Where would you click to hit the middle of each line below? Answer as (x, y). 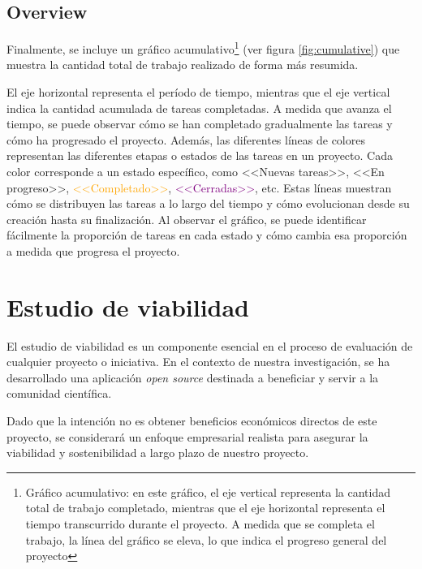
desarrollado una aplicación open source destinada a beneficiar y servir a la (193, 377)
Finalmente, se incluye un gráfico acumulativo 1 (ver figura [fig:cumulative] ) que (203, 47)
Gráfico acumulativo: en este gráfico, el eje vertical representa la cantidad (208, 491)
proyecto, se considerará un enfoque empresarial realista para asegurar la (187, 436)
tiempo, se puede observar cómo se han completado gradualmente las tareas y (200, 124)
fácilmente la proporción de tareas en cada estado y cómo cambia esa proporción (207, 235)
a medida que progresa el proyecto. (93, 250)
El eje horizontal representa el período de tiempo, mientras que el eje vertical (198, 92)
